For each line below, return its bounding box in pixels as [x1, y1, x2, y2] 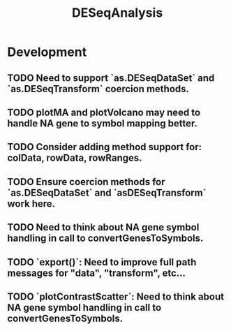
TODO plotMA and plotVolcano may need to [7, 106, 201, 118]
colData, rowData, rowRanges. [7, 152, 142, 164]
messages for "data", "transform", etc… [7, 267, 186, 279]
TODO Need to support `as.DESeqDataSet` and [7, 72, 215, 84]
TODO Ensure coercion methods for [7, 176, 165, 188]
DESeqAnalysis [71, 5, 163, 21]
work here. [7, 198, 56, 209]
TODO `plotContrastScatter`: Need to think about [7, 290, 225, 302]
